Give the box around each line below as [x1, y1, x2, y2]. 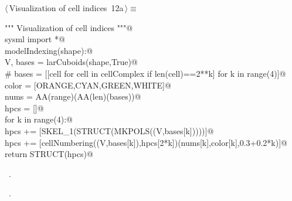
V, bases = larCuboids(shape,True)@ [5, 56, 138, 68]
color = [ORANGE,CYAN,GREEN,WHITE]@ [5, 79, 171, 91]
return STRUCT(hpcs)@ [5, 148, 93, 160]
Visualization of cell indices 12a [9, 2, 124, 13]
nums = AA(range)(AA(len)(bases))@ [5, 90, 141, 103]
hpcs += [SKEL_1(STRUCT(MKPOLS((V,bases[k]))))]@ [5, 124, 214, 137]
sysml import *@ [5, 33, 65, 45]
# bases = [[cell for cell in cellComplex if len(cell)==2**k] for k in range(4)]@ [5, 67, 286, 79]
